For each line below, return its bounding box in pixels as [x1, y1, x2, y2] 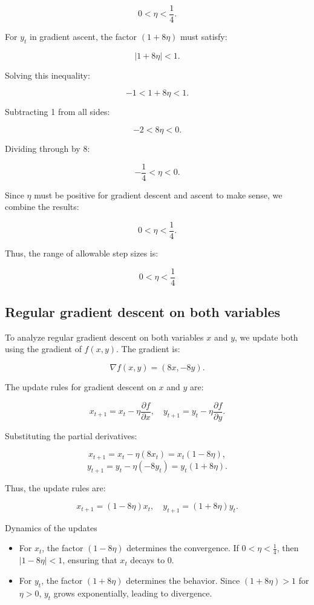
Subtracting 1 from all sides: [5, 105, 110, 118]
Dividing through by [5, 142, 80, 155]
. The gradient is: [116, 342, 180, 355]
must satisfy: [180, 30, 227, 43]
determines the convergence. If [126, 541, 239, 554]
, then [276, 541, 299, 554]
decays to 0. [130, 554, 174, 566]
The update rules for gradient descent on [5, 381, 156, 393]
